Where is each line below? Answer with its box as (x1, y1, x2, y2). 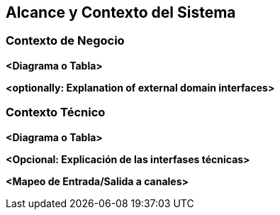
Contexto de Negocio (6, 33, 125, 48)
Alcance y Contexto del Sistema (6, 4, 236, 21)
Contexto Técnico (6, 105, 106, 120)
